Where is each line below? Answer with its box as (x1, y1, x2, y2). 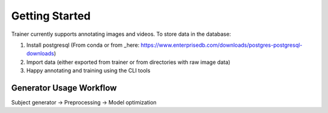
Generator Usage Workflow (11, 83, 117, 93)
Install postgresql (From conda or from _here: (26, 41, 140, 49)
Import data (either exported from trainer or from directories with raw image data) (26, 58, 231, 66)
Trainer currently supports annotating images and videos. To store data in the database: (11, 30, 231, 38)
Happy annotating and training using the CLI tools (26, 67, 151, 74)
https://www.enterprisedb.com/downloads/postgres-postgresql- (140, 41, 303, 49)
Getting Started (11, 9, 91, 22)
